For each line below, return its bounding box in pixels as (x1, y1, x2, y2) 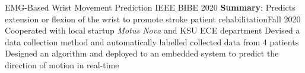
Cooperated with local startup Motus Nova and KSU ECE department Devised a (5, 24, 300, 36)
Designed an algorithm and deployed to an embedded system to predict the (5, 47, 279, 59)
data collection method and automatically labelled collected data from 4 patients (5, 35, 299, 48)
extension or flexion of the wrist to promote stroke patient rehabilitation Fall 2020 (5, 12, 301, 25)
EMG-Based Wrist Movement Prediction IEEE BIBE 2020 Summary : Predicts (5, 1, 296, 13)
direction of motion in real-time (5, 58, 119, 71)
